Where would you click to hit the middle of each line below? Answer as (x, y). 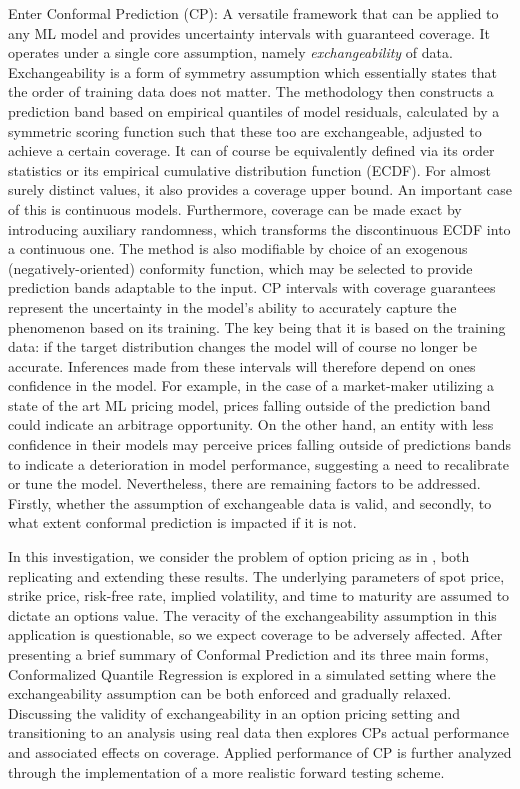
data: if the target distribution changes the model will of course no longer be (243, 346)
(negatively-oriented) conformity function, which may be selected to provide (240, 267)
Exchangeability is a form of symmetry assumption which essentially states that (252, 71)
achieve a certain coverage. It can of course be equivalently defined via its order (251, 150)
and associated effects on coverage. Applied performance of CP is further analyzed (260, 751)
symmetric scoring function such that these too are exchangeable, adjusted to (245, 130)
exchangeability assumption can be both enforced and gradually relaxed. (230, 693)
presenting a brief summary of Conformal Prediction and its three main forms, (248, 654)
